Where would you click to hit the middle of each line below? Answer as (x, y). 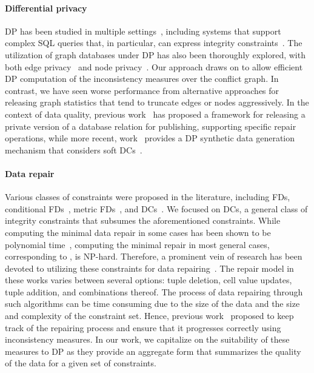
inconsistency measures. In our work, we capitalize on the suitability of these (147, 339)
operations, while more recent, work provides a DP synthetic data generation (150, 138)
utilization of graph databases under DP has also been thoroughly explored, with (155, 54)
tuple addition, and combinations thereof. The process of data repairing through (154, 291)
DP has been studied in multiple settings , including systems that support (143, 31)
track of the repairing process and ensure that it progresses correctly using (143, 327)
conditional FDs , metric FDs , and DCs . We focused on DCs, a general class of (156, 208)
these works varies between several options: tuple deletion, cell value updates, (149, 280)
